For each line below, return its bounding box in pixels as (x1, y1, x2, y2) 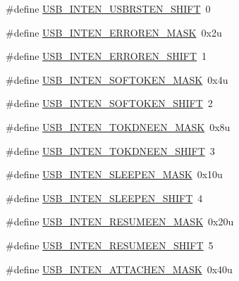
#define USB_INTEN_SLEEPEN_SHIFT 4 (6, 190, 203, 205)
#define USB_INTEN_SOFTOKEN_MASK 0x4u (6, 72, 228, 87)
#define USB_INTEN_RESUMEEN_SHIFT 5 (6, 237, 214, 252)
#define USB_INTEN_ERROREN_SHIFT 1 (6, 49, 207, 63)
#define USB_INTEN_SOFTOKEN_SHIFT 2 (6, 96, 213, 111)
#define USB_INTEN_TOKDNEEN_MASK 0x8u (6, 119, 231, 134)
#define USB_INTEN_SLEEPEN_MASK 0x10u (6, 167, 223, 182)
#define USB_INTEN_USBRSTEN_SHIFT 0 (6, 1, 211, 15)
